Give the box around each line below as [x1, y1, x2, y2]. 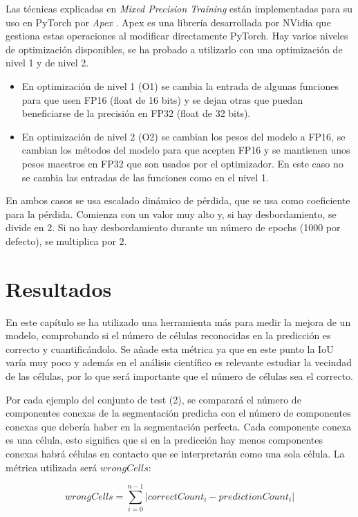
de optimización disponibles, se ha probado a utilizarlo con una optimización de [6, 42, 343, 56]
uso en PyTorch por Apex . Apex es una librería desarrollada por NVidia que [6, 15, 331, 29]
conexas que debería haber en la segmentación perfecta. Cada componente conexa [6, 419, 352, 433]
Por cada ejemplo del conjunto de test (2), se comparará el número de [6, 392, 301, 406]
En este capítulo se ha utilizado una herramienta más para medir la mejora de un [6, 314, 351, 329]
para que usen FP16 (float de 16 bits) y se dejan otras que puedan [21, 92, 303, 107]
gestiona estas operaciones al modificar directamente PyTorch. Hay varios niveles [6, 28, 348, 43]
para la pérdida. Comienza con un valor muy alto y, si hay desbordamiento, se [6, 206, 337, 221]
